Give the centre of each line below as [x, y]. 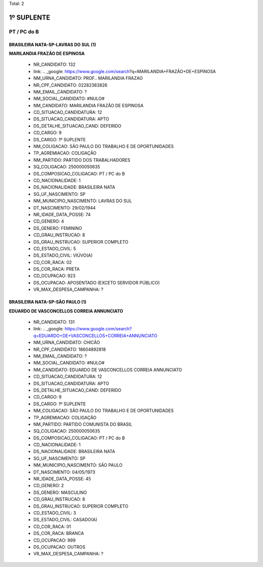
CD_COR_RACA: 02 [53, 262]
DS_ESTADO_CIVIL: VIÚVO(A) [63, 255]
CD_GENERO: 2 [49, 486]
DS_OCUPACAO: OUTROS [59, 547]
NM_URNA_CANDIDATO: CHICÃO [67, 342]
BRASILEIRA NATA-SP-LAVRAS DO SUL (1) [53, 44]
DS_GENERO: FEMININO [58, 228]
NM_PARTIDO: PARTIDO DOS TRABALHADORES [82, 160]
